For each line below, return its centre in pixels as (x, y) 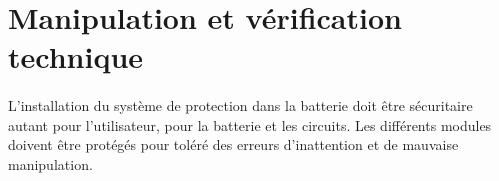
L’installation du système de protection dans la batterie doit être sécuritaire (240, 105)
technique (76, 56)
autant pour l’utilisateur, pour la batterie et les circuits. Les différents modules (250, 124)
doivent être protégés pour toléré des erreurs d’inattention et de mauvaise (233, 144)
